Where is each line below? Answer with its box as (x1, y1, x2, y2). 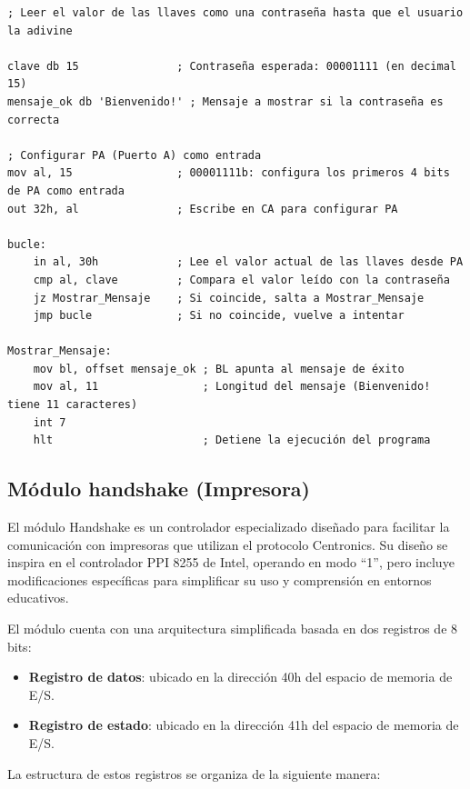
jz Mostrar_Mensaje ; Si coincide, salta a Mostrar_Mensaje (33, 291, 425, 305)
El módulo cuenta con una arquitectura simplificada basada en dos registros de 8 (7, 619, 458, 638)
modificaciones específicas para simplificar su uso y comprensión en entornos (7, 570, 432, 589)
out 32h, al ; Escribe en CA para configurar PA (7, 202, 398, 215)
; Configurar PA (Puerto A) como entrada (7, 148, 262, 162)
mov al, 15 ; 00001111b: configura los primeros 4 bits (7, 166, 450, 180)
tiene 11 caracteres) (7, 398, 138, 412)
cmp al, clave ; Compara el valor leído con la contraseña (33, 273, 450, 286)
